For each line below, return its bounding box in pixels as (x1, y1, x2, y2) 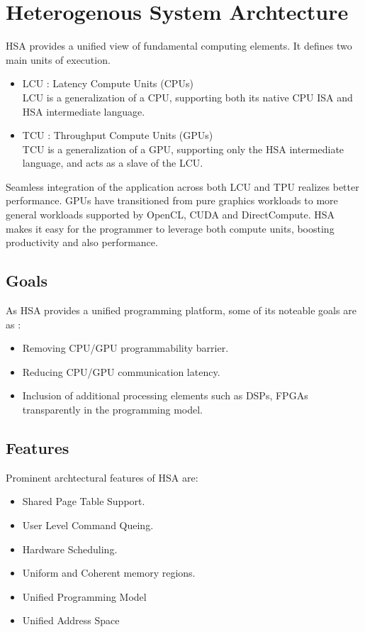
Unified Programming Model (22, 589, 147, 604)
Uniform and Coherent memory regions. (22, 565, 196, 580)
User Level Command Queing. (22, 518, 154, 532)
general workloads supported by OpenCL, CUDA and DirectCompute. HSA (6, 207, 335, 222)
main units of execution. (6, 52, 111, 67)
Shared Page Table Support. (22, 494, 145, 509)
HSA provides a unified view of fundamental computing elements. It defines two (6, 38, 352, 53)
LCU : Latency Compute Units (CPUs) (22, 76, 193, 91)
